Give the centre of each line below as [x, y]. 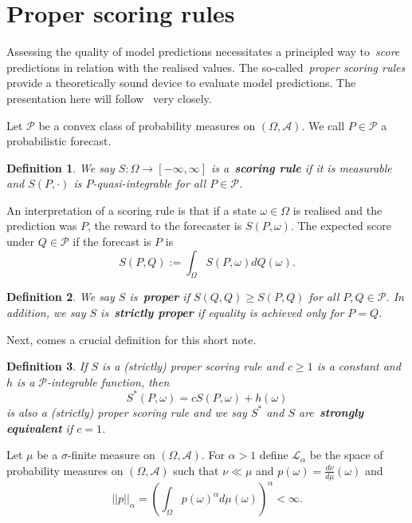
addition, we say [46, 313]
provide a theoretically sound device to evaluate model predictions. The [181, 83]
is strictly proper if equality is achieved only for [222, 313]
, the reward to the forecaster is [165, 226]
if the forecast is [112, 242]
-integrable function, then [108, 381]
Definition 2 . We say [61, 297]
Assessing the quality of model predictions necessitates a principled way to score [203, 52]
